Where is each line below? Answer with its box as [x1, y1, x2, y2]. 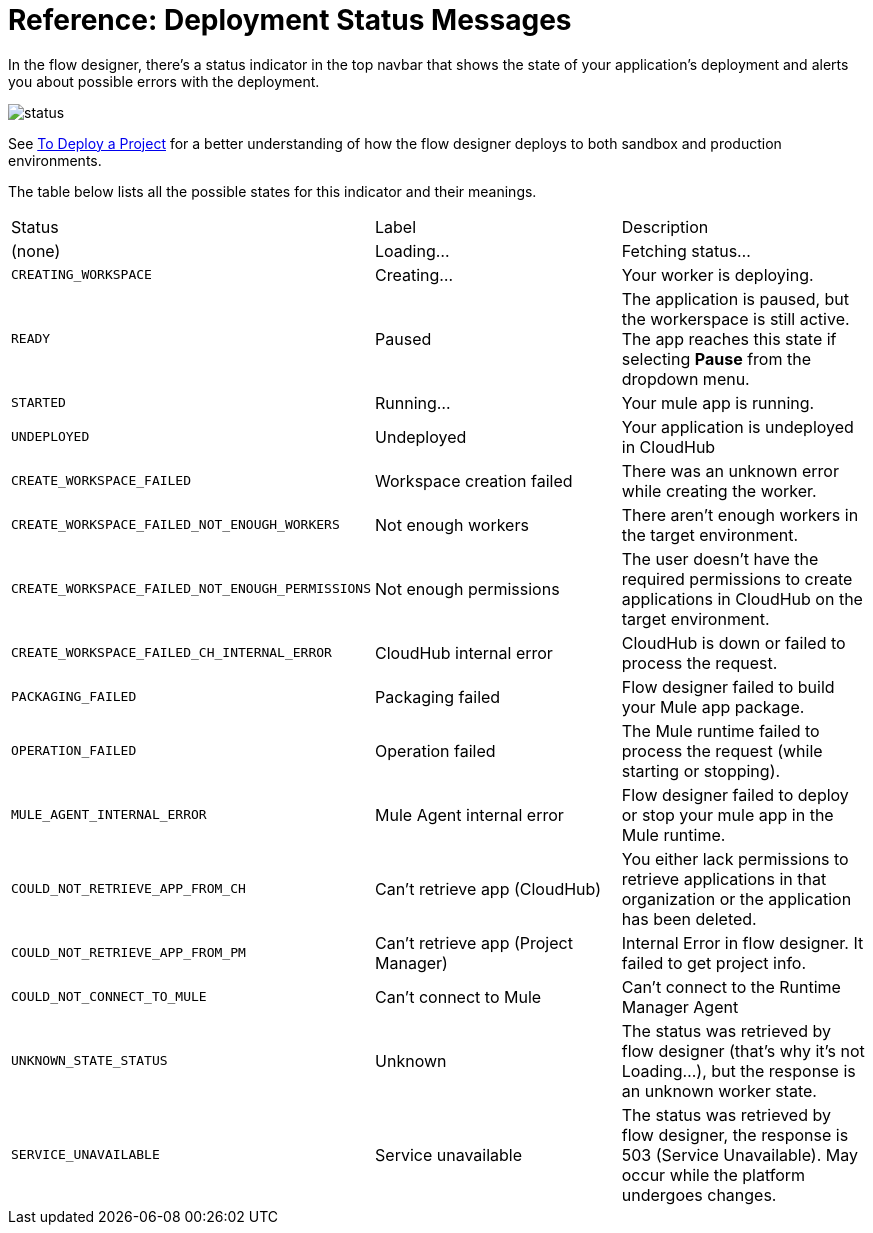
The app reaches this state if [621, 328, 837, 349]
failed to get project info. [621, 952, 807, 973]
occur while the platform [621, 1164, 806, 1185]
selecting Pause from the [621, 348, 811, 369]
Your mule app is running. [621, 392, 815, 413]
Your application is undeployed [621, 416, 854, 437]
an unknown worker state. [621, 1080, 817, 1101]
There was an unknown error [621, 460, 839, 481]
